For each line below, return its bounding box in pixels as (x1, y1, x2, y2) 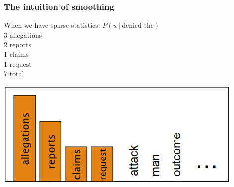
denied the (122, 22, 154, 30)
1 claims (4, 49, 29, 59)
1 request (4, 58, 32, 69)
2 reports (4, 39, 31, 49)
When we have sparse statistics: (4, 20, 100, 30)
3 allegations (4, 29, 42, 40)
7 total (4, 68, 24, 79)
